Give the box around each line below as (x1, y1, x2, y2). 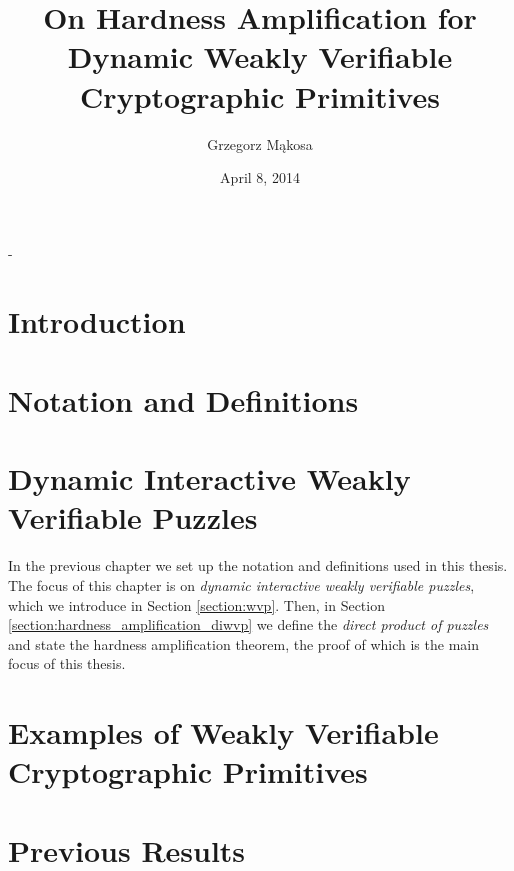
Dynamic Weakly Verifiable (67, 36, 453, 77)
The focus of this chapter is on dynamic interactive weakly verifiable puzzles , (8, 574, 475, 595)
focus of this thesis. (8, 653, 126, 674)
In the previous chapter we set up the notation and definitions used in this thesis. (8, 555, 508, 576)
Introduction (8, 301, 186, 342)
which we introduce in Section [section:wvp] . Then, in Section (8, 594, 385, 615)
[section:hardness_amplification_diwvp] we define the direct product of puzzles (8, 614, 489, 635)
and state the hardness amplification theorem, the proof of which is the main (8, 633, 479, 654)
